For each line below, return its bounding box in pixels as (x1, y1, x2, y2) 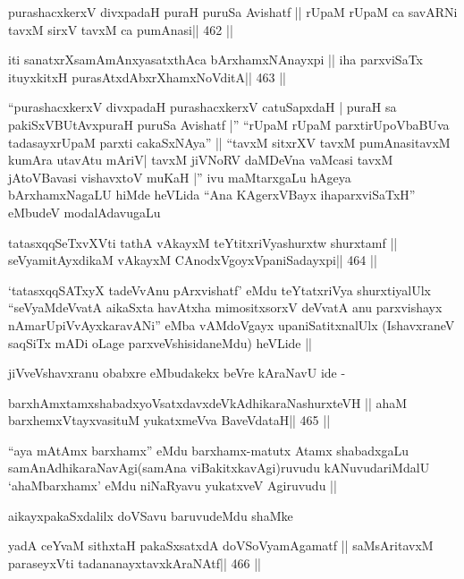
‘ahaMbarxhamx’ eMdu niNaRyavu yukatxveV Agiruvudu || (8, 476, 337, 495)
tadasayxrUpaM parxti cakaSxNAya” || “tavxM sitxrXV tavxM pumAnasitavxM (8, 132, 451, 151)
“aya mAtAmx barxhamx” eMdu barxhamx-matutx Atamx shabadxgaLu (8, 440, 409, 459)
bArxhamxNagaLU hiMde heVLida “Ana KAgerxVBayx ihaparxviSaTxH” (8, 185, 416, 204)
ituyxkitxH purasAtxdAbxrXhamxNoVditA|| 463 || (8, 67, 286, 86)
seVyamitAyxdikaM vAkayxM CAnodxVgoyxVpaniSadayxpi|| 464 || (8, 251, 377, 269)
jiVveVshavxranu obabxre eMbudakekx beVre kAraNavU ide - (8, 363, 346, 382)
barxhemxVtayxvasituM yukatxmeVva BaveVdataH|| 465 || (8, 411, 331, 430)
